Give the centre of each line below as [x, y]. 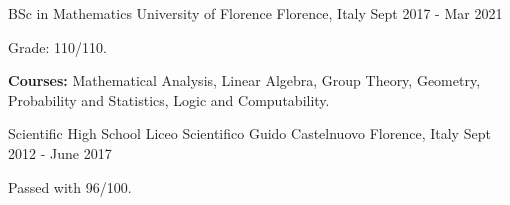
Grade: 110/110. [57, 46]
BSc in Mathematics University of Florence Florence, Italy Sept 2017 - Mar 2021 [255, 13]
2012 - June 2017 [60, 152]
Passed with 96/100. [70, 186]
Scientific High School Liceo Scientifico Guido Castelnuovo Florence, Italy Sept [249, 133]
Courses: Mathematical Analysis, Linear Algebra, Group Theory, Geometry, [244, 80]
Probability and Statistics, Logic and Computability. [169, 99]
